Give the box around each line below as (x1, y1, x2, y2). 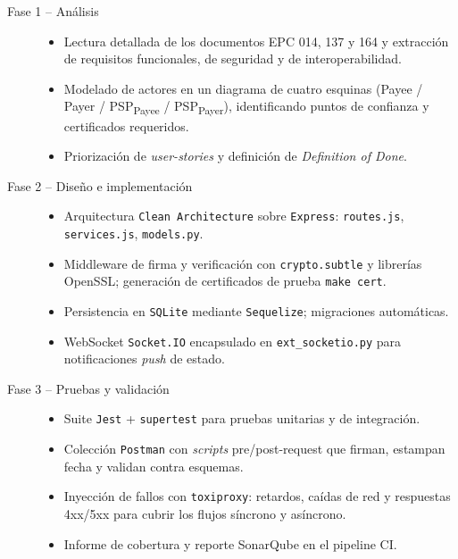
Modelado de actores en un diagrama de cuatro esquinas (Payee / (63, 79, 423, 97)
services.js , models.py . (63, 223, 204, 242)
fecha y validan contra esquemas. (63, 456, 244, 475)
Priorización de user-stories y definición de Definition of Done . (63, 146, 407, 165)
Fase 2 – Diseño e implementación (7, 176, 193, 195)
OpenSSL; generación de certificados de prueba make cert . (63, 271, 387, 290)
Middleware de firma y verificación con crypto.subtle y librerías (63, 254, 422, 272)
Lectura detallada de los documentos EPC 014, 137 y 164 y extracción (63, 31, 449, 50)
